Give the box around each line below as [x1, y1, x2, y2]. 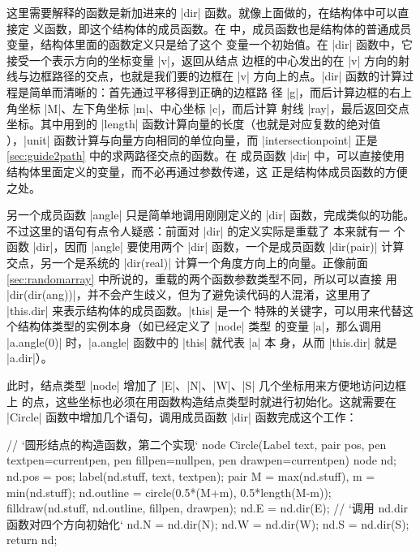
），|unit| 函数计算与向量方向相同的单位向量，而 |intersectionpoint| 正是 [6, 131, 378, 148]
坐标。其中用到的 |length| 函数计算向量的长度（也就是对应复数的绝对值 [6, 115, 381, 132]
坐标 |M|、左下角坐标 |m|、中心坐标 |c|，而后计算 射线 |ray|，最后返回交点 [17, 99, 409, 116]
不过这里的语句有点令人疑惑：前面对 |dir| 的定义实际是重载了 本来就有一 [6, 222, 390, 239]
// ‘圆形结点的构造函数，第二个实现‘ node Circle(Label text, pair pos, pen [6, 435, 387, 452]
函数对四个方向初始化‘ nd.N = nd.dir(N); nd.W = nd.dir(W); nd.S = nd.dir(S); [6, 515, 409, 532]
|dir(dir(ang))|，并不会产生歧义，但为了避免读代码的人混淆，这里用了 [6, 286, 371, 303]
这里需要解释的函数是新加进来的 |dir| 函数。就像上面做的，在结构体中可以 [6, 4, 398, 20]
